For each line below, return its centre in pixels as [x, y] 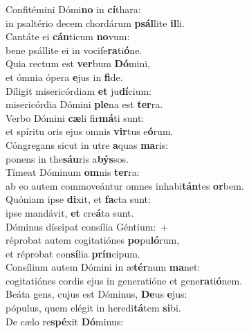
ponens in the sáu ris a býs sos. [67, 158]
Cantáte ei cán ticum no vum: [68, 36]
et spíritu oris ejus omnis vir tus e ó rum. [90, 131]
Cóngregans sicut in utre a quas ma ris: [87, 144]
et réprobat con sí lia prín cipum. [73, 253]
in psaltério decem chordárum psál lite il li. [95, 22]
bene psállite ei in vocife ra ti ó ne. [74, 49]
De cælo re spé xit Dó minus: [65, 321]
